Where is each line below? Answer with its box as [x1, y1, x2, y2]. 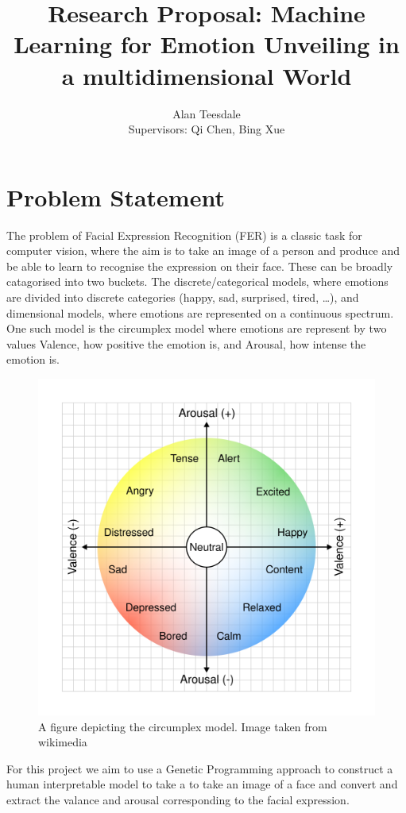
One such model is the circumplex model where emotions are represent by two [6, 320, 387, 337]
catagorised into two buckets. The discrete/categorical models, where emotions [6, 273, 389, 290]
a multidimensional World [61, 59, 352, 91]
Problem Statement [6, 180, 225, 213]
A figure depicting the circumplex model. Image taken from [38, 718, 327, 734]
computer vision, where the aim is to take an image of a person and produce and [6, 242, 400, 259]
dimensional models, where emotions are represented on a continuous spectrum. [6, 304, 394, 321]
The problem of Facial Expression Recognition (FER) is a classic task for [6, 226, 362, 243]
